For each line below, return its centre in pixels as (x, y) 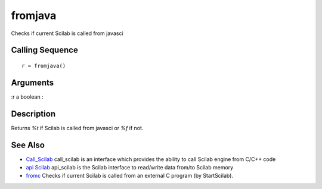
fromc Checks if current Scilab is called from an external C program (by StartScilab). (130, 176)
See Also (28, 145)
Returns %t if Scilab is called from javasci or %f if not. (77, 128)
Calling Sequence (45, 50)
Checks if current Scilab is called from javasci (67, 33)
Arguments (32, 82)
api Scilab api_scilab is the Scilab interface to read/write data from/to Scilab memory (130, 168)
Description (33, 114)
